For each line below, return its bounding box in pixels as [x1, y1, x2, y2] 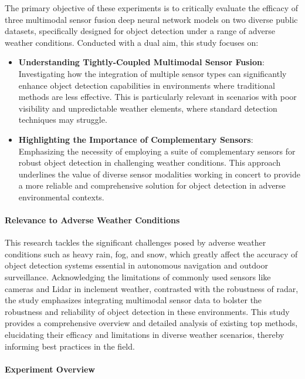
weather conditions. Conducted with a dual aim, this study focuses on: [5, 36, 259, 48]
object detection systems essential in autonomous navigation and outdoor [5, 259, 268, 271]
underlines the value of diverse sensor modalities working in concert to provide [18, 167, 300, 180]
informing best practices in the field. [5, 340, 135, 352]
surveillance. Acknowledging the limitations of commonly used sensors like [5, 271, 271, 283]
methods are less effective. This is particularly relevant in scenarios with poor [18, 90, 297, 103]
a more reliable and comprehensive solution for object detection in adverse [18, 179, 286, 192]
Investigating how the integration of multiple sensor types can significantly [18, 67, 287, 79]
